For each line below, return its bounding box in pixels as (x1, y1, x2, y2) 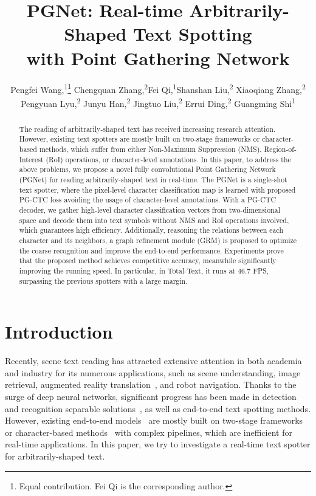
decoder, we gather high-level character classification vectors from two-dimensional (19, 205, 280, 215)
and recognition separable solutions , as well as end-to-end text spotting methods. (5, 402, 311, 415)
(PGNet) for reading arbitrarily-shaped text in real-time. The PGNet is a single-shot (19, 174, 287, 185)
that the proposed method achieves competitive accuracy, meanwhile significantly (19, 255, 276, 266)
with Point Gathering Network (26, 45, 290, 70)
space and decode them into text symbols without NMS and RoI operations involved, (19, 215, 289, 225)
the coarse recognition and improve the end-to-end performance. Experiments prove (19, 245, 284, 255)
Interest (19, 154, 44, 164)
